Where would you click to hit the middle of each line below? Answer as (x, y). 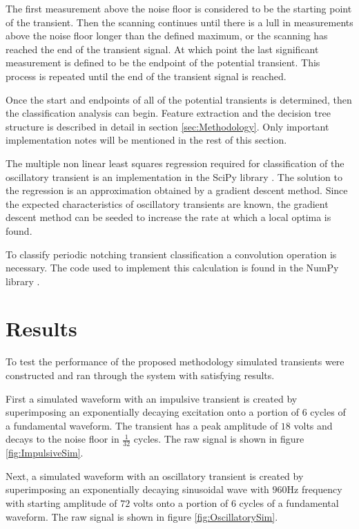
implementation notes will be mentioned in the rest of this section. (146, 140)
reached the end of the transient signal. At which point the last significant (162, 49)
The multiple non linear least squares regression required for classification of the (175, 163)
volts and (313, 425)
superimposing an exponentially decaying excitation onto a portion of (152, 412)
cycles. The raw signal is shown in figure (219, 439)
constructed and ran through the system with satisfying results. (140, 375)
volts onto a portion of (181, 502)
